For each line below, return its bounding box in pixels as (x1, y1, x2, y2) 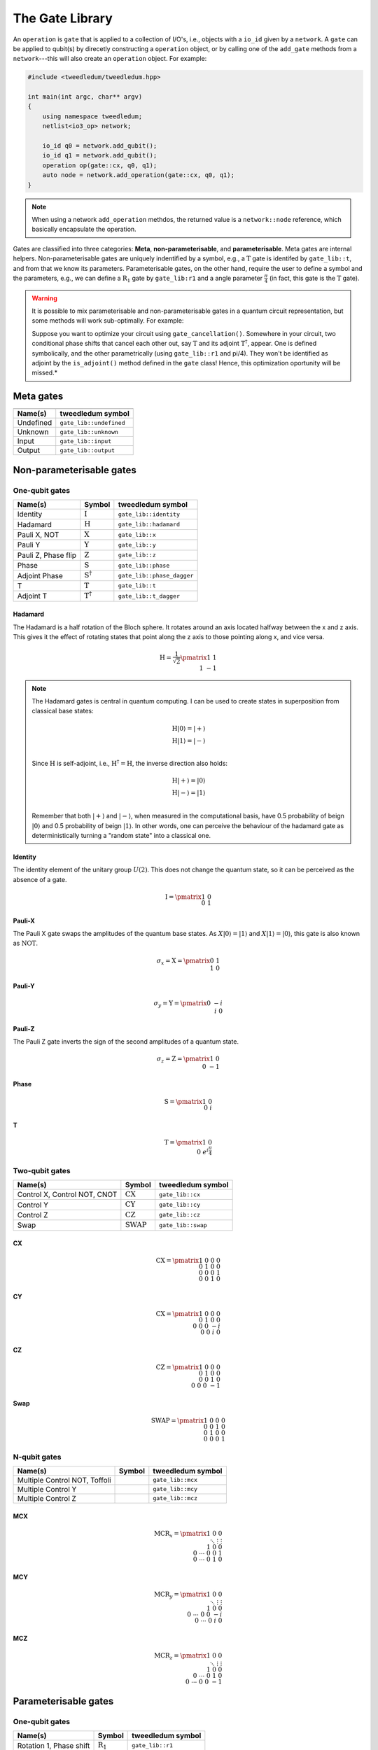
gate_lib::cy (158, 1201, 201, 1209)
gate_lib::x (118, 531, 157, 538)
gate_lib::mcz (153, 1494, 198, 1502)
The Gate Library (13, 10, 113, 26)
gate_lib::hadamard (118, 521, 181, 528)
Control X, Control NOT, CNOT (17, 1190, 118, 1200)
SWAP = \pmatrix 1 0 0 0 (150, 1416, 225, 1424)
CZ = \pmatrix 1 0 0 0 (155, 1363, 220, 1371)
